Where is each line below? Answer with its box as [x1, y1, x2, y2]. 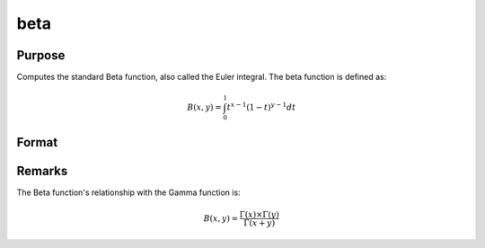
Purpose [16, 48, 66, 63]
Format [16, 135, 58, 150]
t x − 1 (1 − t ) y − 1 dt [226, 101, 296, 112]
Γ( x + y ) [243, 217, 276, 228]
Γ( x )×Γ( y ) [239, 209, 280, 219]
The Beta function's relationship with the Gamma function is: [16, 187, 242, 198]
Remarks [16, 163, 68, 179]
